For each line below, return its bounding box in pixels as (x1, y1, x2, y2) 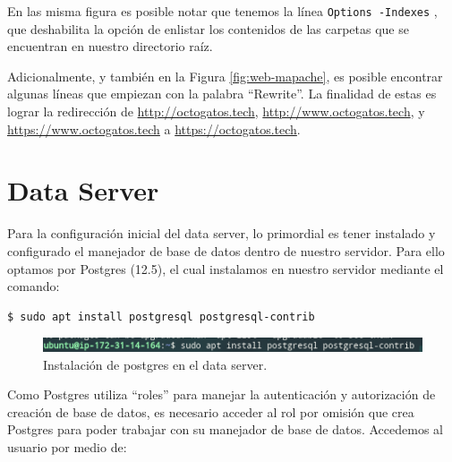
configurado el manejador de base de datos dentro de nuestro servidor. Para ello (7, 241, 445, 260)
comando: (7, 277, 60, 295)
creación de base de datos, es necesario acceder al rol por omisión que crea (7, 402, 414, 421)
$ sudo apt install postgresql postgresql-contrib (7, 310, 315, 323)
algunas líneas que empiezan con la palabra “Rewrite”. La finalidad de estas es (7, 84, 437, 103)
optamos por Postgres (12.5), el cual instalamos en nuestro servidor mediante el (7, 259, 444, 278)
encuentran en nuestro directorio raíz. (7, 37, 213, 56)
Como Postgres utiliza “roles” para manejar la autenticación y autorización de (7, 385, 436, 404)
